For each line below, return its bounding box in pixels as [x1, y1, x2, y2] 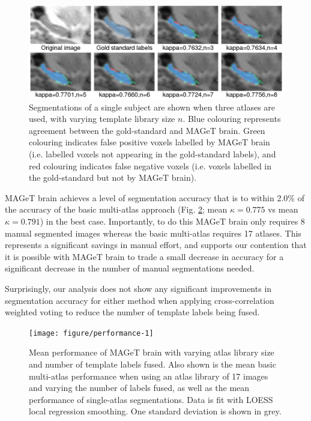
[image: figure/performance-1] [29, 329, 154, 338]
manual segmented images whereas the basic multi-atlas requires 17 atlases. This [5, 226, 301, 239]
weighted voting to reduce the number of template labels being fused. [5, 306, 260, 318]
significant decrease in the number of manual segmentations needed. [5, 262, 255, 274]
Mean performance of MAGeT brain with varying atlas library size [29, 346, 274, 359]
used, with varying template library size [29, 112, 175, 125]
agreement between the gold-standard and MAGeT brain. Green [29, 124, 265, 136]
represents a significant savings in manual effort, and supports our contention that [5, 238, 307, 251]
